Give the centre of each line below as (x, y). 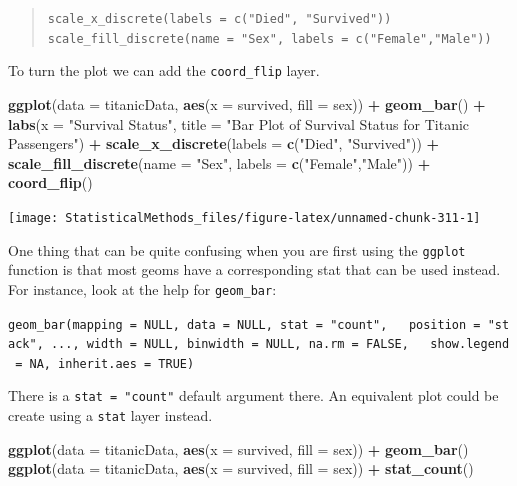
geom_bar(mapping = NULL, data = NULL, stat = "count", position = (244, 324)
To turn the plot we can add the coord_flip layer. (164, 70)
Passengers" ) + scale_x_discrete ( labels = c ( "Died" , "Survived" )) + (224, 143)
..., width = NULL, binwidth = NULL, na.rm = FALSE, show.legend (280, 344)
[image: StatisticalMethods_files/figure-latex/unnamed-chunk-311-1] (244, 217)
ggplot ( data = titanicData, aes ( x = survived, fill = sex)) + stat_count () (241, 468)
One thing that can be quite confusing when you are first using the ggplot (237, 249)
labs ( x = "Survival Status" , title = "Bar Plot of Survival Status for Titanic (239, 123)
